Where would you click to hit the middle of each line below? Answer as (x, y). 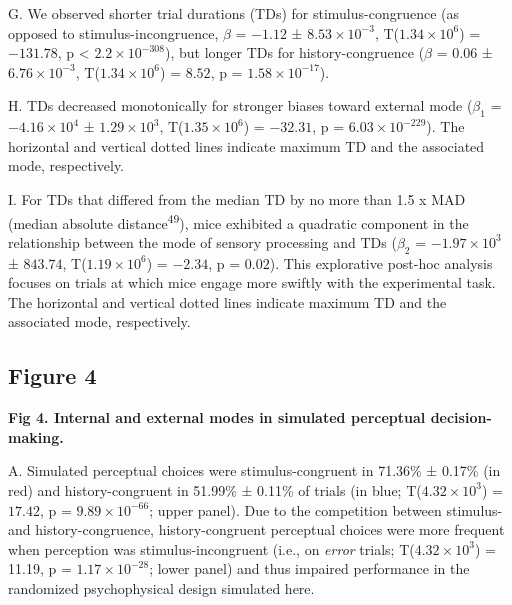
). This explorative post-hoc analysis (381, 262)
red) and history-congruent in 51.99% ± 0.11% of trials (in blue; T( (215, 489)
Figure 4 (52, 375)
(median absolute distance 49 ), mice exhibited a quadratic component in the (238, 221)
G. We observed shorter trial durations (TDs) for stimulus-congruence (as (234, 13)
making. (36, 436)
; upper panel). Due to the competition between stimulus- (326, 509)
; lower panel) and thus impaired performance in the (309, 568)
